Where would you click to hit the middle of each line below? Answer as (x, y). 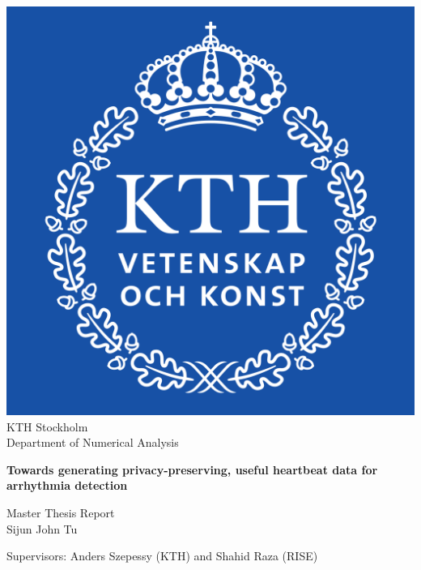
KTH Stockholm (47, 426)
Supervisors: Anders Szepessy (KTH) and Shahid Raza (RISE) (162, 556)
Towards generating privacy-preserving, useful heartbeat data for (192, 469)
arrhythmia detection (67, 485)
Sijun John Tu (42, 528)
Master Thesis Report (61, 512)
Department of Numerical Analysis (93, 442)
